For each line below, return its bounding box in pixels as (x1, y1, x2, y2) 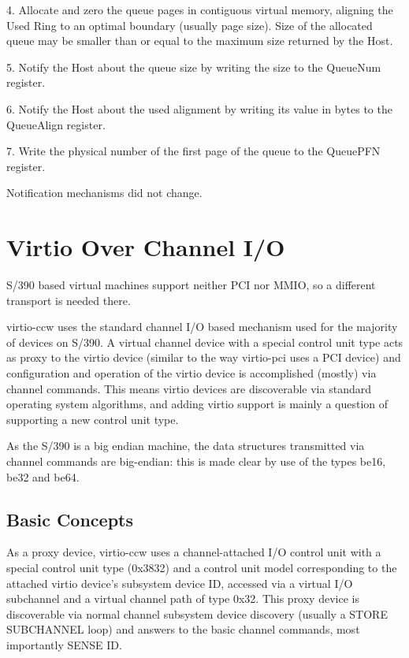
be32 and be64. (6, 468, 80, 485)
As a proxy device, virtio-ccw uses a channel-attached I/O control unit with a (6, 544, 381, 560)
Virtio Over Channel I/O (6, 231, 285, 263)
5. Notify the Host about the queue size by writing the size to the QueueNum (6, 58, 381, 75)
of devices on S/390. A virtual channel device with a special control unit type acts (6, 333, 403, 350)
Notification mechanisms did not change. (6, 184, 203, 201)
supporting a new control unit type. (6, 411, 179, 427)
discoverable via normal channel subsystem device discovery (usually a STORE (6, 605, 388, 622)
